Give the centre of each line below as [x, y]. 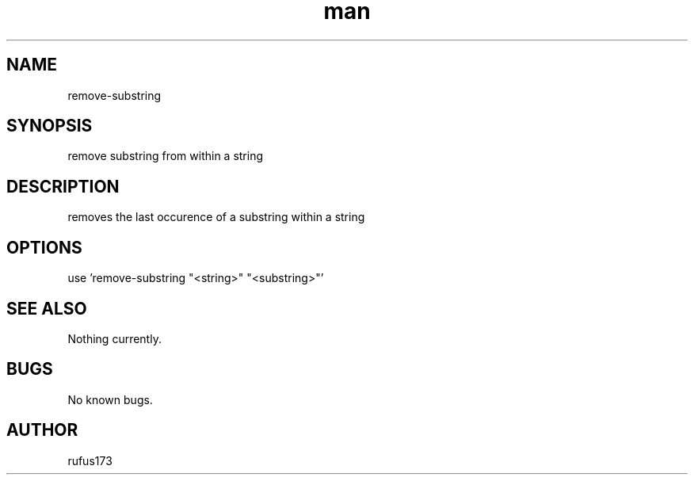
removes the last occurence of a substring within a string [216, 217]
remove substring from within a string [166, 156]
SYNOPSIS [50, 126]
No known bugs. [110, 399]
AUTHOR [42, 430]
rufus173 [90, 460]
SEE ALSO [47, 308]
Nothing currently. [114, 338]
